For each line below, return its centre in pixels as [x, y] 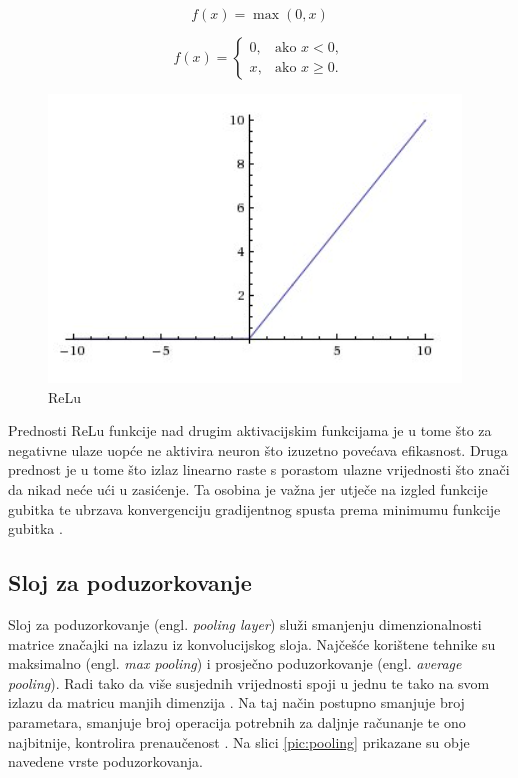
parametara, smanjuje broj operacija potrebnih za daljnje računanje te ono [237, 721]
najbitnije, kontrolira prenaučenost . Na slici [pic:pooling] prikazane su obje [239, 741]
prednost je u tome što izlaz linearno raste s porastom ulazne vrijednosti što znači [259, 469]
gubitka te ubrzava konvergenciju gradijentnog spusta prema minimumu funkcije [254, 508]
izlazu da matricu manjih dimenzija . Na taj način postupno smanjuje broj [236, 702]
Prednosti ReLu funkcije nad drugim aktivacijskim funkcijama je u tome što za [250, 430]
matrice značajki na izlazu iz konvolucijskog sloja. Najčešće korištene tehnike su [252, 643]
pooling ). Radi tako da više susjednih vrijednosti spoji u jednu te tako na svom [249, 682]
